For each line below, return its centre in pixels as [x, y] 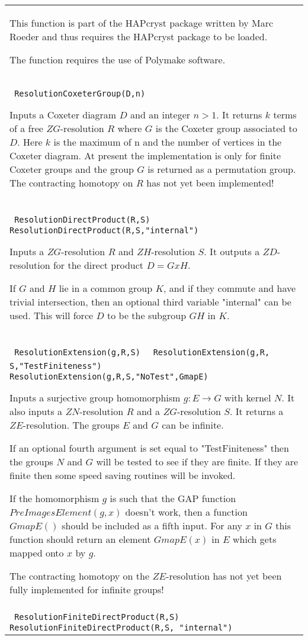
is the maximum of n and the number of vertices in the [168, 142]
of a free [26, 128]
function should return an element [80, 539]
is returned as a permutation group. [222, 169]
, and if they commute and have [230, 288]
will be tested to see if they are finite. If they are [197, 461]
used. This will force [52, 315]
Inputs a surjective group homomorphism [95, 398]
